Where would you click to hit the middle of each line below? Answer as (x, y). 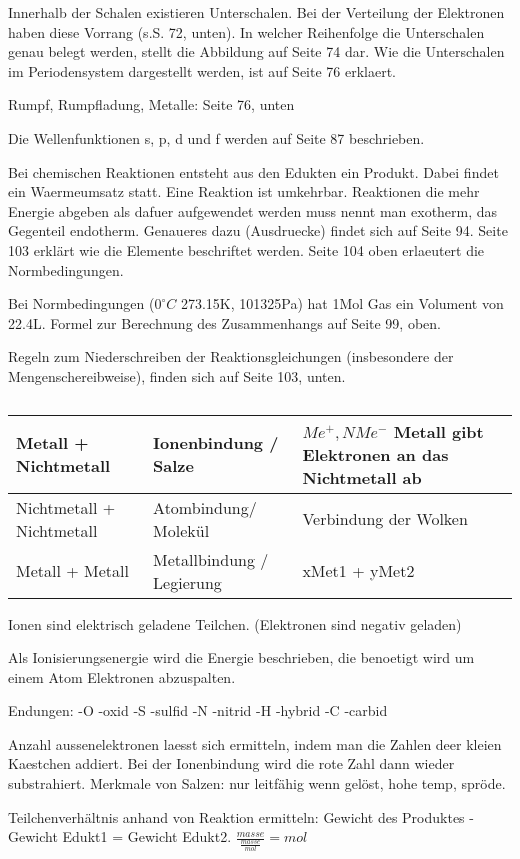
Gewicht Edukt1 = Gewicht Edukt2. (120, 836)
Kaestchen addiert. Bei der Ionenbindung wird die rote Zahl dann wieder (231, 763)
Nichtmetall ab (362, 477)
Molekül (181, 530)
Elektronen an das (375, 454)
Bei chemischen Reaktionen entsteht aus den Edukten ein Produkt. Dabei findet (253, 171)
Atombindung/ (205, 507)
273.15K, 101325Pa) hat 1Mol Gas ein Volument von (342, 303)
